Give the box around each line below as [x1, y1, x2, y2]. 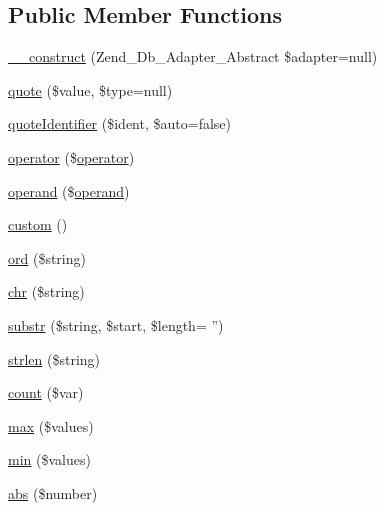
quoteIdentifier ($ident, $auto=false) [8, 113, 231, 134]
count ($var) [8, 382, 84, 403]
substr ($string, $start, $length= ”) [8, 314, 224, 335]
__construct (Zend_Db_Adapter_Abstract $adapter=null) [8, 46, 378, 67]
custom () [8, 214, 68, 235]
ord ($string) [8, 247, 86, 268]
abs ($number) [8, 482, 98, 503]
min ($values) [8, 449, 91, 470]
